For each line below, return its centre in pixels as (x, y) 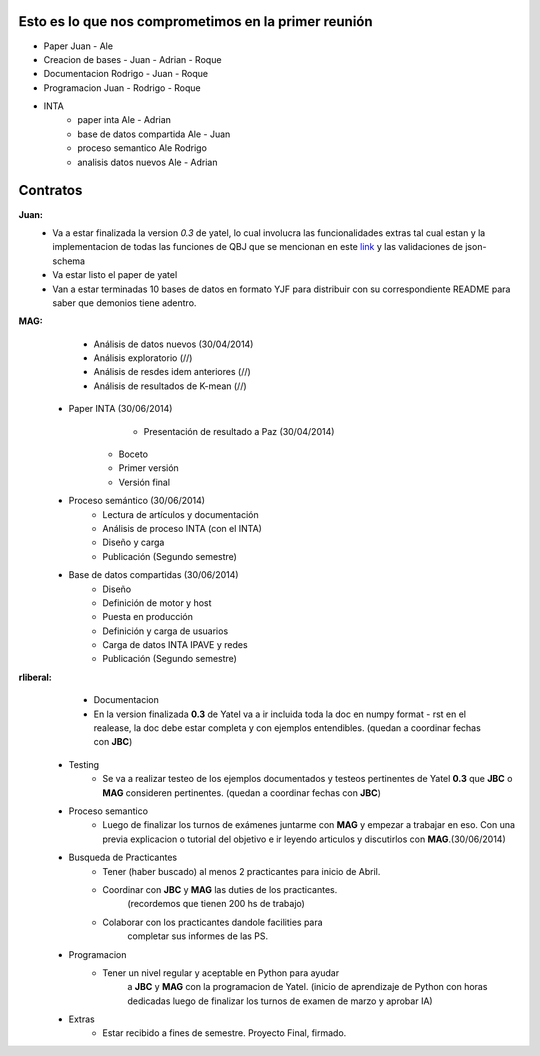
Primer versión (148, 468)
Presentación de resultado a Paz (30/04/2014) (239, 431)
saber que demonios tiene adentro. (124, 302)
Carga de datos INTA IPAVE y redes (175, 645)
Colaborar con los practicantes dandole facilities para (213, 922)
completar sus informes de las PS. (198, 936)
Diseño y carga (133, 542)
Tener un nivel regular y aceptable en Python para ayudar (221, 972)
